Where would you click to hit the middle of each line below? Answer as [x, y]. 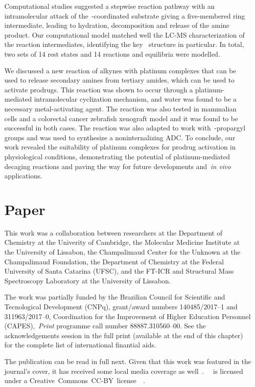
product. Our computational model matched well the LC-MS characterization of [125, 34]
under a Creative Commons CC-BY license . [75, 380]
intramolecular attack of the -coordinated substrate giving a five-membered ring [125, 15]
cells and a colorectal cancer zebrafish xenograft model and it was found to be [121, 118]
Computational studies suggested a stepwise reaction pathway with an [110, 6]
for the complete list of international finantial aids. [80, 345]
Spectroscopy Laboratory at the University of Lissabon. [88, 280]
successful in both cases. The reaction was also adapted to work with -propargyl [125, 128]
